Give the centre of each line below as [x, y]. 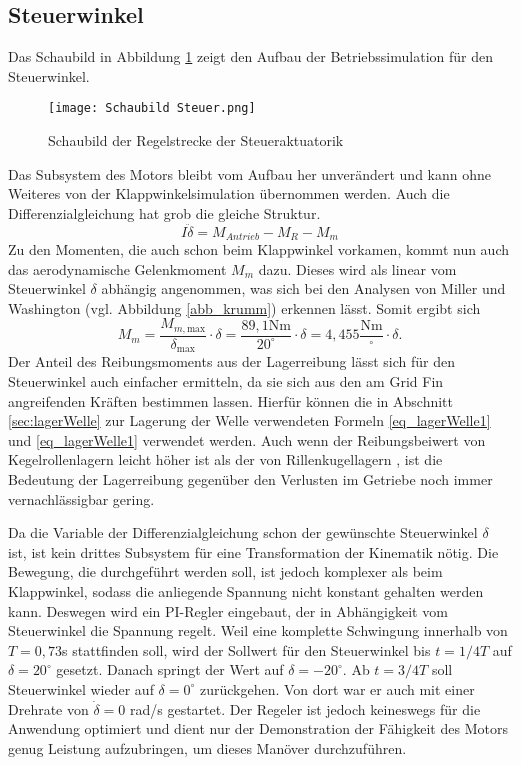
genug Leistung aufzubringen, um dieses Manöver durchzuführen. [207, 747]
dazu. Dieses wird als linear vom [357, 268]
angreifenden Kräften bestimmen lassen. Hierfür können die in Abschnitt [231, 400]
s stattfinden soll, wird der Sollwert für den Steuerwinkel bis [246, 649]
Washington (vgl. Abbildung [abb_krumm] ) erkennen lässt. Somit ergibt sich [244, 307]
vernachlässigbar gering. [81, 498]
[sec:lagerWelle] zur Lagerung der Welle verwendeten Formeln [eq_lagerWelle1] [249, 420]
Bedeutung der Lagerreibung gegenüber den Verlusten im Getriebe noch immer [250, 478]
